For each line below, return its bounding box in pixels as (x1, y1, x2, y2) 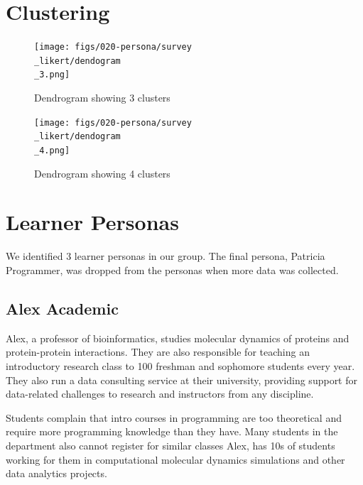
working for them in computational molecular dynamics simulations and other (6, 452, 345, 467)
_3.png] (34, 70, 70, 80)
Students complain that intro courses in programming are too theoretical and (6, 410, 342, 425)
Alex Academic (6, 297, 119, 319)
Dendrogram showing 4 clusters (34, 165, 170, 180)
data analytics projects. (6, 466, 107, 481)
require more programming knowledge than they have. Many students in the (6, 424, 338, 439)
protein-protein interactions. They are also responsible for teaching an (6, 344, 310, 359)
